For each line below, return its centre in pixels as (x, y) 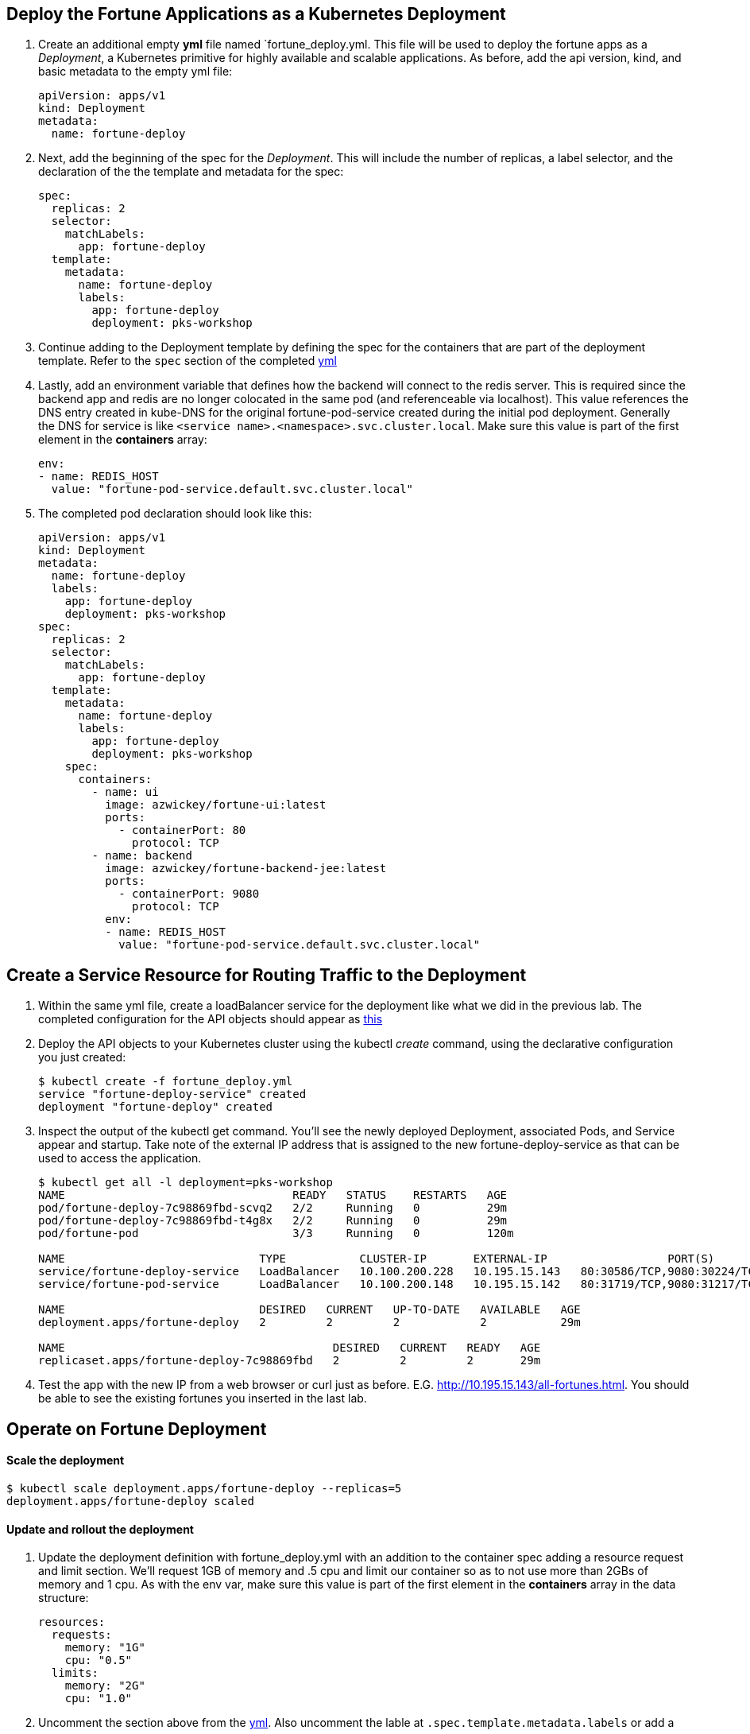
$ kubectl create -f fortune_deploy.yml (166, 1082)
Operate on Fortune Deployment (137, 1429)
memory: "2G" (105, 1686)
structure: (64, 1598)
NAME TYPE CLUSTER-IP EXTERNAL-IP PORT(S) (377, 1259)
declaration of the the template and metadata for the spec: (191, 172)
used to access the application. (120, 1158)
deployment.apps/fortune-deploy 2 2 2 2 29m (309, 1323)
